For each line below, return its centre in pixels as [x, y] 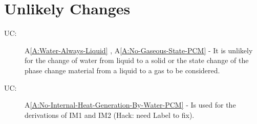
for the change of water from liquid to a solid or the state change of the [137, 60]
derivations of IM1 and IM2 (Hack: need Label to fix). [110, 115]
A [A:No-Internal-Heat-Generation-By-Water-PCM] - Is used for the [130, 105]
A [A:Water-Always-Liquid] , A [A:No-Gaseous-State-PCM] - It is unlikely [139, 50]
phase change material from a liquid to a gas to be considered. [122, 70]
